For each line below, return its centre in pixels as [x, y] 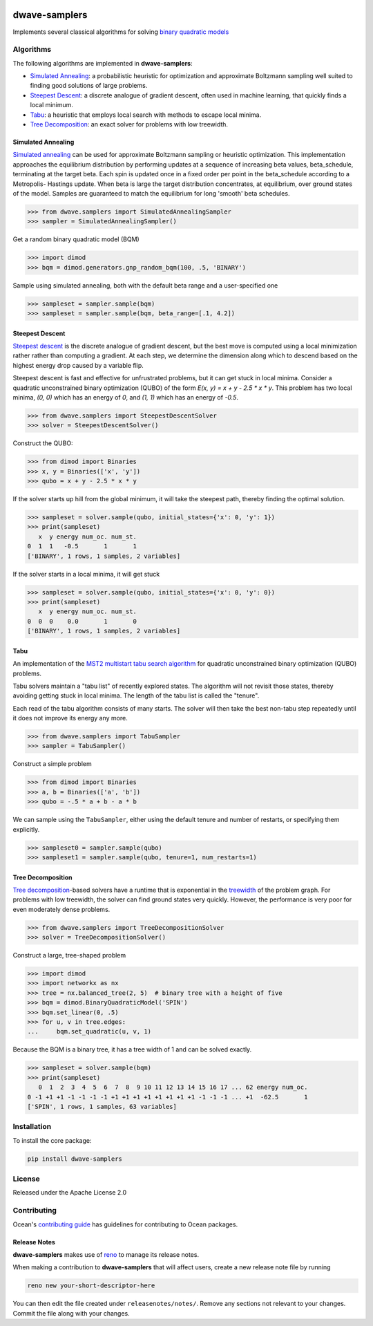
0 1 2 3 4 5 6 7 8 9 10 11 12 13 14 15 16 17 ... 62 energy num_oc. [173, 1087]
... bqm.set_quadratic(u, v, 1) [89, 1031]
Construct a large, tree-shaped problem [69, 955]
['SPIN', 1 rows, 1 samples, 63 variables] [102, 1106]
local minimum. [52, 105]
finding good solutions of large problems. [89, 86]
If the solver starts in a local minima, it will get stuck [86, 574]
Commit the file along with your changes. [71, 1313]
